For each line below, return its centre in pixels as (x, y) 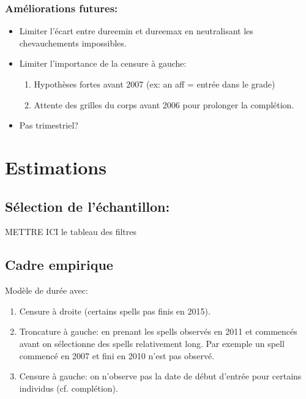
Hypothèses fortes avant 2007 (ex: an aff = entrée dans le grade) (155, 84)
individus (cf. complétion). (69, 388)
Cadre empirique (59, 265)
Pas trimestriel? (49, 125)
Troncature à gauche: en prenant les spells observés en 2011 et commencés (158, 331)
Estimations (56, 167)
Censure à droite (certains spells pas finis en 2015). (115, 311)
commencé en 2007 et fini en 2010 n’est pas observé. (117, 355)
